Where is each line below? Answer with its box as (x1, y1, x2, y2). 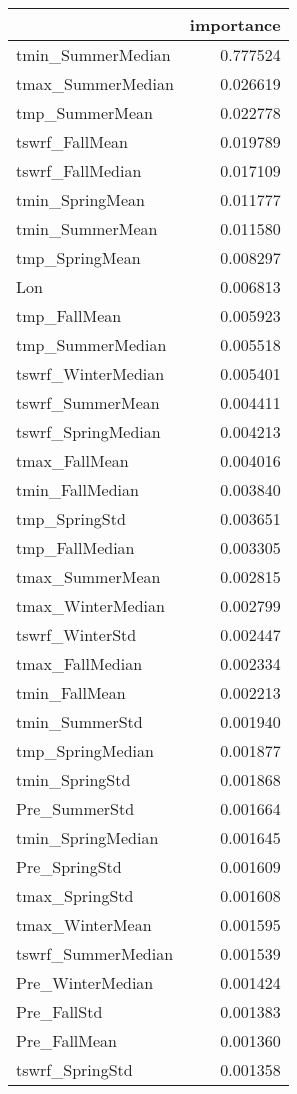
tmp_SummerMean (16, 101, 153, 124)
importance (189, 13, 281, 36)
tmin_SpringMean (16, 188, 145, 211)
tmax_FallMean (16, 449, 129, 472)
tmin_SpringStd (16, 768, 131, 791)
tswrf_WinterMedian (16, 362, 165, 385)
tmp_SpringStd (16, 507, 126, 530)
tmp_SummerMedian (16, 333, 167, 356)
